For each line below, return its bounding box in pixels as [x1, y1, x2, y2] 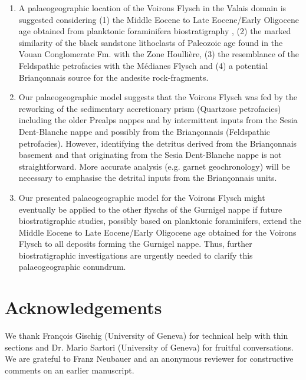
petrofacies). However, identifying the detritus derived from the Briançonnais [18, 137, 297, 149]
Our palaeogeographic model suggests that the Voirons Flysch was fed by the [18, 91, 297, 103]
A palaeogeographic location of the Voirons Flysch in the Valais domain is [18, 2, 287, 14]
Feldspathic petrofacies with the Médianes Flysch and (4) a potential [18, 59, 268, 71]
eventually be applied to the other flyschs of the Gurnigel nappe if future [18, 203, 282, 215]
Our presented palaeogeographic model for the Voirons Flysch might [18, 191, 265, 203]
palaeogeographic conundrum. [18, 260, 126, 273]
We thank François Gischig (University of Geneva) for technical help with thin [5, 329, 288, 342]
